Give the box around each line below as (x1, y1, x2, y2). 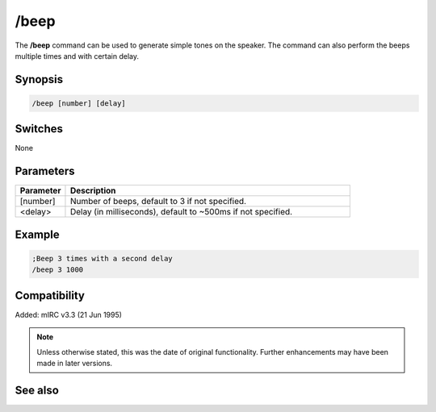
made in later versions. (36, 359, 113, 368)
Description (69, 185, 116, 197)
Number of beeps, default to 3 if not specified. (69, 196, 246, 207)
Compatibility (15, 289, 85, 302)
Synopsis (15, 73, 64, 86)
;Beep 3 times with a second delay (31, 254, 173, 263)
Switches (15, 122, 64, 136)
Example (15, 227, 60, 241)
